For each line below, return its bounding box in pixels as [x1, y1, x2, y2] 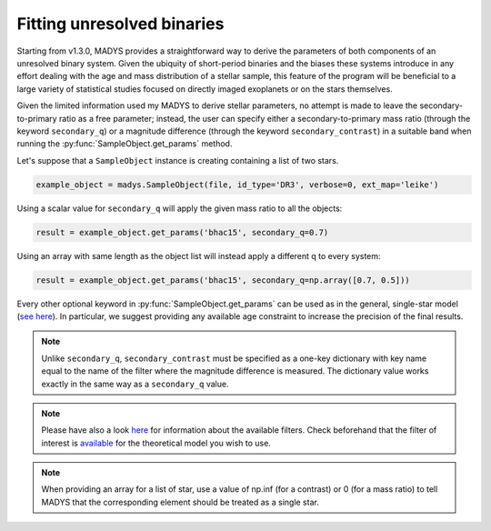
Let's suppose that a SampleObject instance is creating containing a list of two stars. [16, 155, 339, 165]
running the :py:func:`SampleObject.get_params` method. [16, 138, 233, 149]
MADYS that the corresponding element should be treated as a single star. [41, 496, 320, 507]
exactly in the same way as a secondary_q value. [41, 378, 229, 389]
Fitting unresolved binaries [16, 14, 225, 34]
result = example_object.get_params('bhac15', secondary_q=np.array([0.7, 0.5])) [35, 275, 411, 286]
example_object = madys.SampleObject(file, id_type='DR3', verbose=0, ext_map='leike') [35, 179, 439, 190]
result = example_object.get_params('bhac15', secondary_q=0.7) [35, 227, 329, 237]
